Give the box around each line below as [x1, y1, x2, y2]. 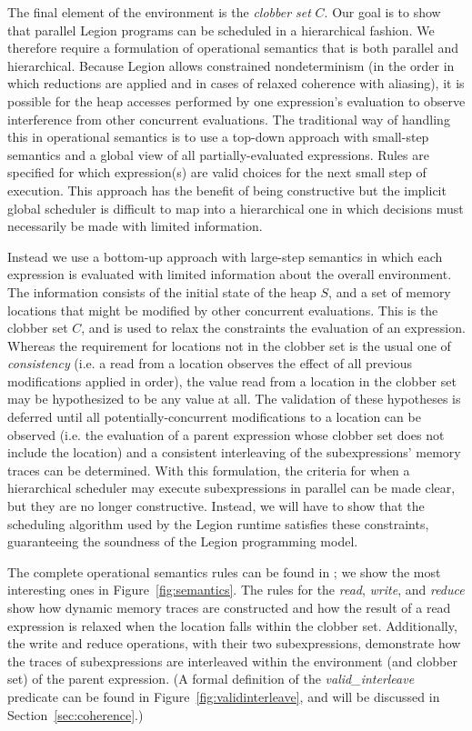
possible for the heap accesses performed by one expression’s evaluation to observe [7, 91, 466, 110]
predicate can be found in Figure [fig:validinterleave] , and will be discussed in [7, 686, 440, 706]
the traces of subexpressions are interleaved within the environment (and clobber [7, 651, 457, 670]
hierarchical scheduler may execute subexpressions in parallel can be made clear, [7, 478, 456, 497]
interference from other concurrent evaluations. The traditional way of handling [7, 109, 450, 128]
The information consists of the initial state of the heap [7, 282, 316, 301]
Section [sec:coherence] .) [7, 705, 144, 724]
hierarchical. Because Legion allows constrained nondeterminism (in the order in [7, 55, 455, 75]
